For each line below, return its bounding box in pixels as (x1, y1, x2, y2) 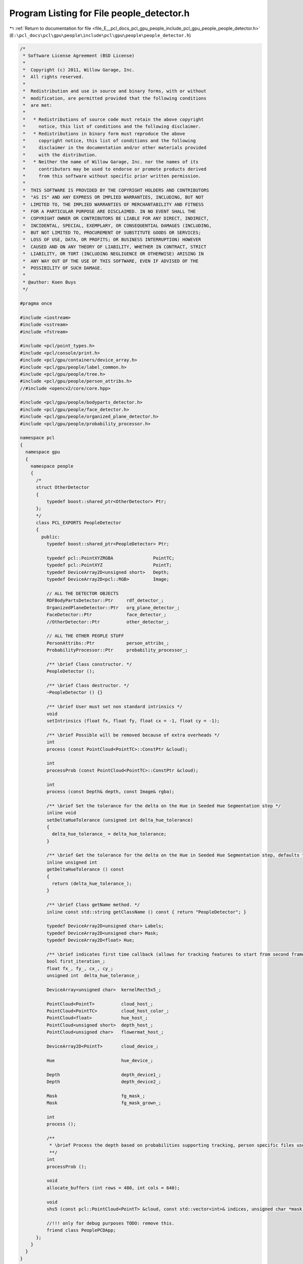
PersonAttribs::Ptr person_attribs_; (46, 640, 169, 646)
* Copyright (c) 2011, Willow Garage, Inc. (23, 67, 135, 73)
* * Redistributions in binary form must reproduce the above (23, 130, 185, 137)
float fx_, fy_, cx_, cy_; (46, 966, 114, 971)
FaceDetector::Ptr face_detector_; (46, 612, 167, 618)
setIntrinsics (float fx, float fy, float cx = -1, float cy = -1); (46, 718, 220, 724)
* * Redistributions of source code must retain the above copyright (23, 116, 204, 122)
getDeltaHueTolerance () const (46, 867, 124, 872)
